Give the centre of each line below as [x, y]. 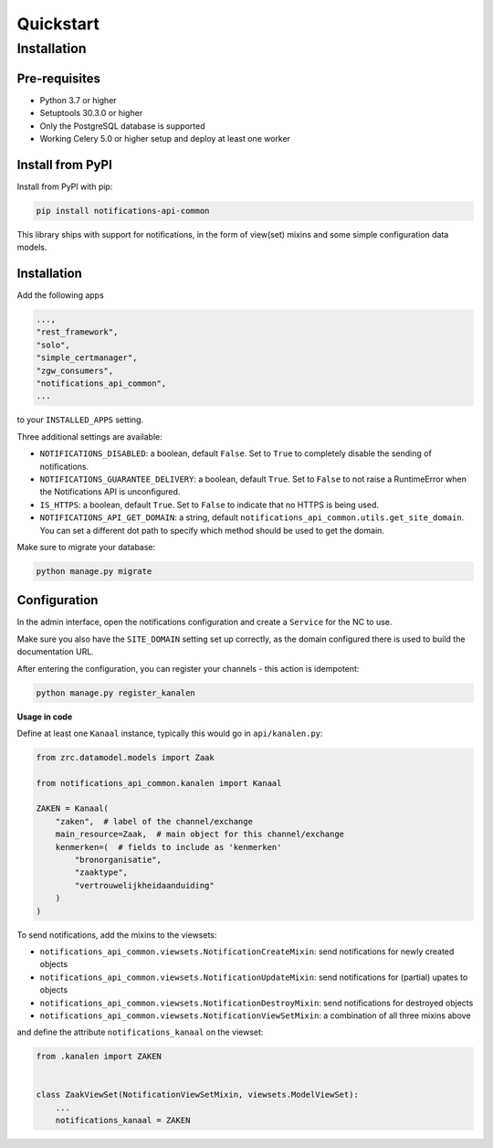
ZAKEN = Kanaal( [73, 808]
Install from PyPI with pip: [65, 186]
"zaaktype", [101, 872]
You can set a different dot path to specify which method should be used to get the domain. [212, 530]
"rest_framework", [77, 332]
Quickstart [58, 24]
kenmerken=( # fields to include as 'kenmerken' [168, 847]
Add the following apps [60, 295]
